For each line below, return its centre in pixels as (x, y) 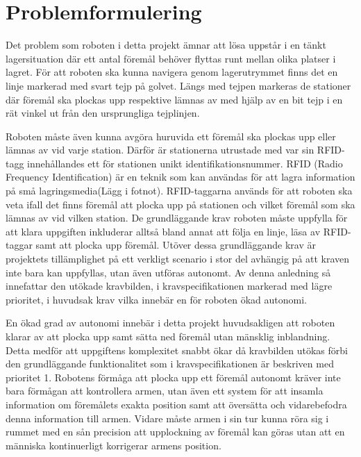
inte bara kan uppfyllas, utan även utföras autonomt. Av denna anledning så (168, 272)
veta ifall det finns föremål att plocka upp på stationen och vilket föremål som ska (180, 204)
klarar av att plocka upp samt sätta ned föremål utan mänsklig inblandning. (168, 336)
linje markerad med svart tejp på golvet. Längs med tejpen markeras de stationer (178, 85)
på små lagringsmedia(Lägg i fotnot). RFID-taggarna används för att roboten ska (179, 191)
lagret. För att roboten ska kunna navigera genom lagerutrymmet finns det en (172, 72)
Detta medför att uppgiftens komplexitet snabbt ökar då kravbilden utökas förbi (177, 350)
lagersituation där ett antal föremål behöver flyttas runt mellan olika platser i (171, 58)
